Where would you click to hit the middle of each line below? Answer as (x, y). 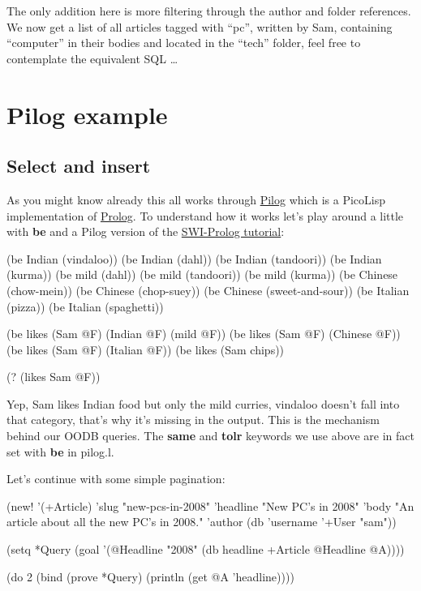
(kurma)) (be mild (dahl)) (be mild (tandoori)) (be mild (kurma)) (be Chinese (202, 274)
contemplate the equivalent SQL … (92, 58)
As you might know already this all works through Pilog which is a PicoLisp (196, 199)
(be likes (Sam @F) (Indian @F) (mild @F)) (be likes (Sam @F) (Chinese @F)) (204, 334)
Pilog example (87, 114)
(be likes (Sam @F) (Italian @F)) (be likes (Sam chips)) (146, 349)
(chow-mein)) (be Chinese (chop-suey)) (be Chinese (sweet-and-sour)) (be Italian (208, 290)
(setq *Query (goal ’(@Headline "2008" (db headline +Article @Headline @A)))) (206, 549)
